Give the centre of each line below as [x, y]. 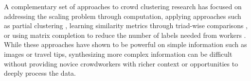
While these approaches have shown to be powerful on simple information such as [125, 44]
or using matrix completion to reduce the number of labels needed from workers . [125, 35]
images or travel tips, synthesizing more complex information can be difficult [118, 54]
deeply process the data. [40, 73]
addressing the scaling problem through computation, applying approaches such [123, 16]
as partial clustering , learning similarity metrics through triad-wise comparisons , [126, 25]
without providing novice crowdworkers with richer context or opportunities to [121, 63]
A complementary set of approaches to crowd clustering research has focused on [123, 6]
